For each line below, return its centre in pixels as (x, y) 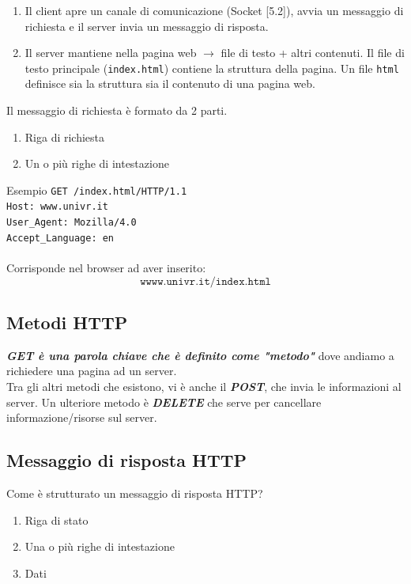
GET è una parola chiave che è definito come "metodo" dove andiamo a (200, 355)
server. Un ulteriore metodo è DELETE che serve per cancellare (164, 402)
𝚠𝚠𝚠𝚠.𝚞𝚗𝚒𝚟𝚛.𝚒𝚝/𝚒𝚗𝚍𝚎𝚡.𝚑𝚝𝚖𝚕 (205, 281)
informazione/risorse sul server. (82, 417)
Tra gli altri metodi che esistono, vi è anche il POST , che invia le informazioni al (204, 387)
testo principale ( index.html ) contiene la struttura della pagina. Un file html (212, 68)
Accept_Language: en (60, 238)
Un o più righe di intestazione (97, 163)
